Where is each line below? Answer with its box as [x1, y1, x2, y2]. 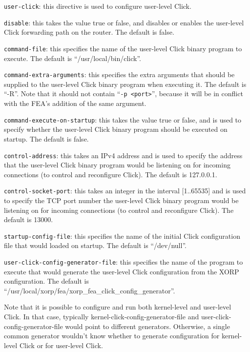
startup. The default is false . [4, 133, 89, 144]
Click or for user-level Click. [19, 340, 103, 350]
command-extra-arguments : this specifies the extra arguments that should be [4, 69, 235, 80]
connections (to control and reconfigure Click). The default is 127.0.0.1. [4, 169, 217, 179]
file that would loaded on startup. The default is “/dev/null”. [4, 240, 187, 250]
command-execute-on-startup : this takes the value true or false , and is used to [4, 114, 242, 124]
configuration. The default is [4, 276, 89, 286]
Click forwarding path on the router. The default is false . [4, 27, 174, 37]
